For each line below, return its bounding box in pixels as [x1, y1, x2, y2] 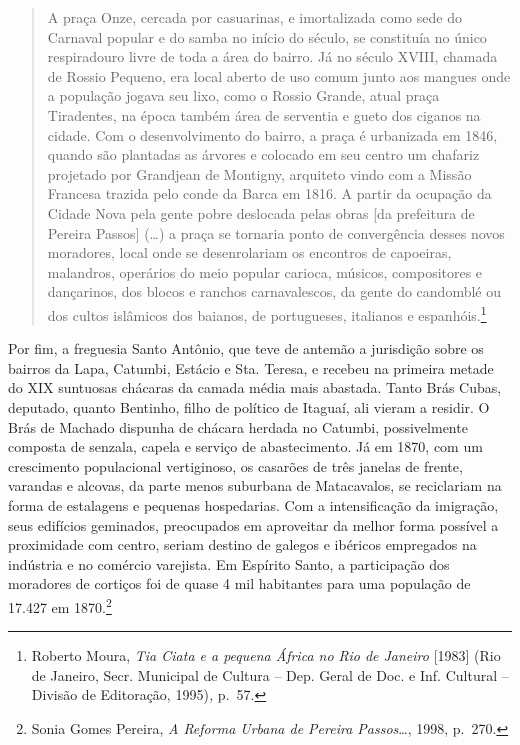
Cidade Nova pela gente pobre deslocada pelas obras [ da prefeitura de [47, 202, 475, 223]
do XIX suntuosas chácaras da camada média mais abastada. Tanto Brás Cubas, [8, 377, 502, 398]
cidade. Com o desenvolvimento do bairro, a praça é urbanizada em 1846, [47, 124, 498, 145]
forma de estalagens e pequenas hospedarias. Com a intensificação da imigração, [8, 494, 499, 515]
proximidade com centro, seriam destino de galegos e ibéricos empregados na [8, 534, 477, 555]
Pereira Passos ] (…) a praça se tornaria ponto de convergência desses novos [47, 222, 505, 243]
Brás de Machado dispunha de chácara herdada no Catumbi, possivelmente [8, 416, 468, 437]
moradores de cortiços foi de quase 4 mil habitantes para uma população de [8, 573, 471, 594]
